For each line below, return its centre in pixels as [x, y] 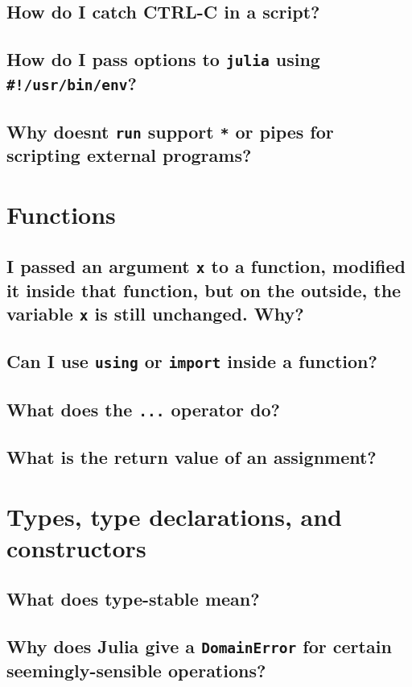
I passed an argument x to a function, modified [206, 265]
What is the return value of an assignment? [192, 457]
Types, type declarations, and [175, 516]
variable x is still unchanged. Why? [155, 313]
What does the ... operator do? [143, 409]
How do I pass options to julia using [163, 59]
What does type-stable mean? [133, 599]
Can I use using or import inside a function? [192, 361]
